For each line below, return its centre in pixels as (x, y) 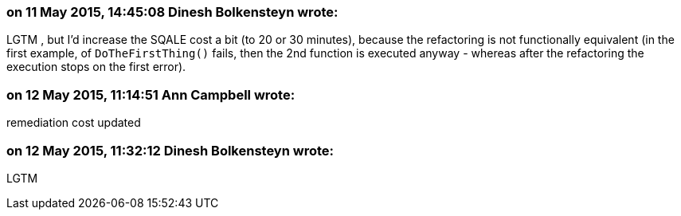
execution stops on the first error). (96, 67)
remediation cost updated (74, 123)
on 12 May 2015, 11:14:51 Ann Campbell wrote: (151, 94)
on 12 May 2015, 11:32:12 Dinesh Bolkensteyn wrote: (170, 150)
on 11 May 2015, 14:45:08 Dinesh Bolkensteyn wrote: (172, 12)
